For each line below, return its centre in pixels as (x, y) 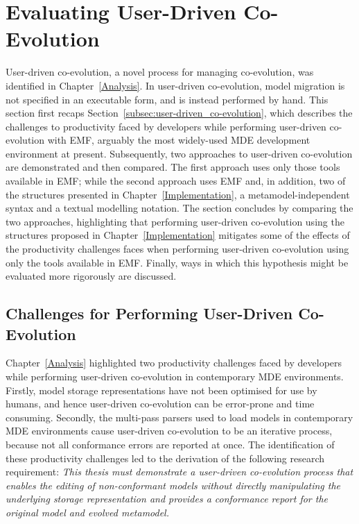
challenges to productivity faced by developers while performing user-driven (166, 126)
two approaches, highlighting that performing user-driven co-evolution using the (175, 221)
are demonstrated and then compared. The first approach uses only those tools (173, 167)
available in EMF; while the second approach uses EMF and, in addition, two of (176, 181)
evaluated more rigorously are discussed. (91, 276)
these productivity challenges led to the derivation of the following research (165, 458)
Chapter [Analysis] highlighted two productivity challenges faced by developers (174, 363)
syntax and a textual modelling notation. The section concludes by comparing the (179, 208)
